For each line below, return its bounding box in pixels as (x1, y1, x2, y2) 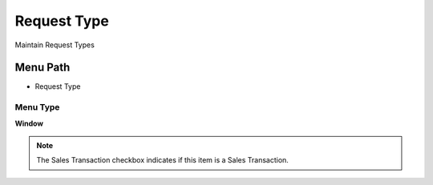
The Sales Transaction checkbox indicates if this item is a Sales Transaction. (36, 155, 289, 165)
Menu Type (14, 102, 60, 113)
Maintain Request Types (14, 40, 95, 50)
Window (14, 119, 44, 128)
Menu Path (14, 61, 71, 74)
